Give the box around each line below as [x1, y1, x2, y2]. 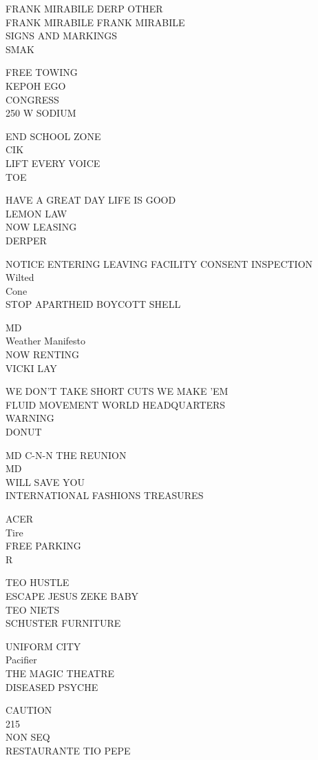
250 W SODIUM [6, 106, 76, 120]
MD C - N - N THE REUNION [6, 447, 127, 462]
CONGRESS [6, 92, 59, 106]
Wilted [6, 270, 34, 284]
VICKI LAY [6, 360, 57, 375]
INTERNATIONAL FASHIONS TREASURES [6, 488, 204, 503]
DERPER [6, 233, 47, 247]
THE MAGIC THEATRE [6, 665, 114, 680]
